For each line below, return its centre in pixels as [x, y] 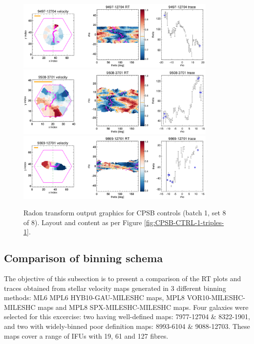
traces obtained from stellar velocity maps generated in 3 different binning [115, 288]
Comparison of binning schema [84, 258]
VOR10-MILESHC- [216, 297]
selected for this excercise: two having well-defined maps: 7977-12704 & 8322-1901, [127, 316]
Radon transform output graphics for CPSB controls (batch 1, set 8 [125, 213]
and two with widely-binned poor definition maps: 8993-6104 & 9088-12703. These [127, 326]
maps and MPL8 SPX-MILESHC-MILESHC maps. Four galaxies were [143, 307]
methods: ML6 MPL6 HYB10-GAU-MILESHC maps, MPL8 [95, 297]
